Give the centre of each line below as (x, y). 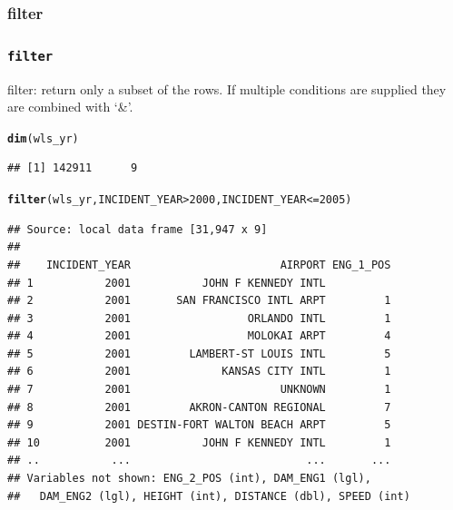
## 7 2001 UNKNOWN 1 (199, 390)
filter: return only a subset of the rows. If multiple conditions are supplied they (227, 88)
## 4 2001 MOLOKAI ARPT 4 (199, 336)
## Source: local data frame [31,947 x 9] (138, 229)
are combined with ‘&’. (70, 107)
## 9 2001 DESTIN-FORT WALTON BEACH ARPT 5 (199, 425)
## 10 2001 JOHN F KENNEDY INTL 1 (199, 442)
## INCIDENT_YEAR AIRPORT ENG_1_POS (199, 265)
